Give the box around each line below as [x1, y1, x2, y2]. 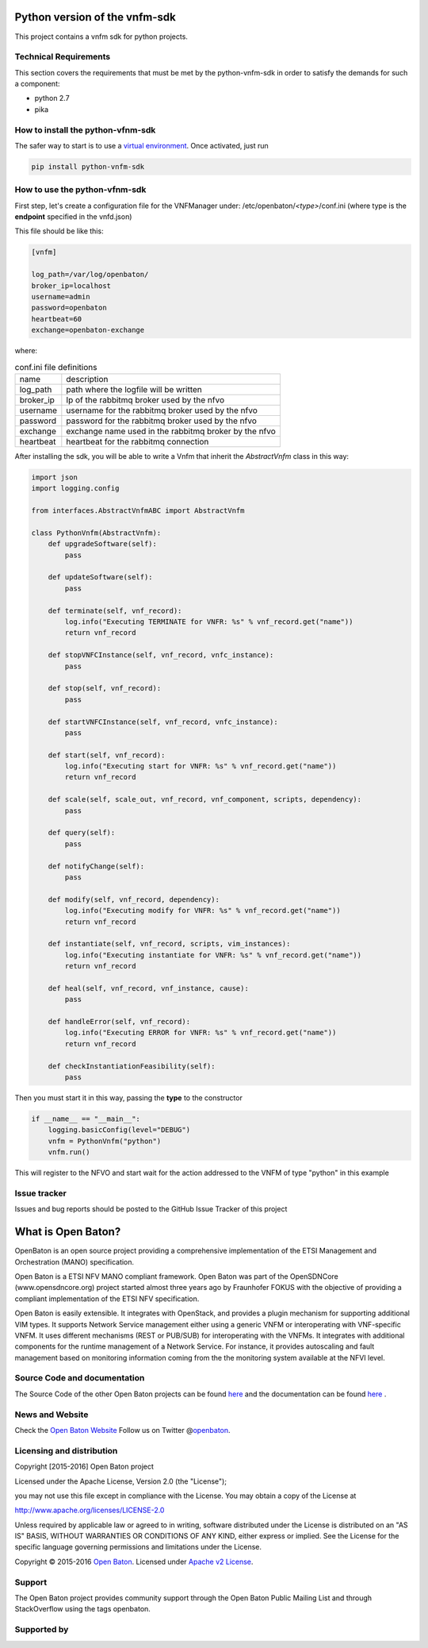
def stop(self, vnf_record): [48, 683, 162, 693]
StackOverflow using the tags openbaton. [14, 1604, 151, 1614]
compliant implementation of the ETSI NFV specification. [14, 1294, 200, 1303]
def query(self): [48, 828, 116, 837]
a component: [14, 79, 60, 89]
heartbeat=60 [31, 314, 82, 323]
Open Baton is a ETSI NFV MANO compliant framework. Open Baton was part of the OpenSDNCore [14, 1271, 338, 1281]
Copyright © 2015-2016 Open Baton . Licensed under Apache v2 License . [14, 1557, 254, 1566]
